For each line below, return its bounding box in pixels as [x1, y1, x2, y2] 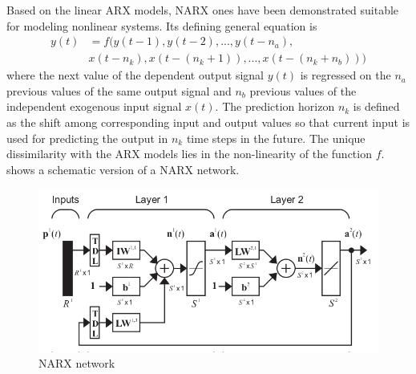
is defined [353, 98, 400, 115]
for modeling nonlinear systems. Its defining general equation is [6, 17, 317, 34]
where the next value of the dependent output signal [6, 67, 264, 83]
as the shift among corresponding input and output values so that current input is [6, 114, 410, 131]
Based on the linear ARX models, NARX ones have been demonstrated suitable [6, 2, 399, 18]
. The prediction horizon [215, 98, 335, 115]
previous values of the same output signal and [6, 82, 232, 99]
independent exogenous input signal [6, 98, 182, 115]
